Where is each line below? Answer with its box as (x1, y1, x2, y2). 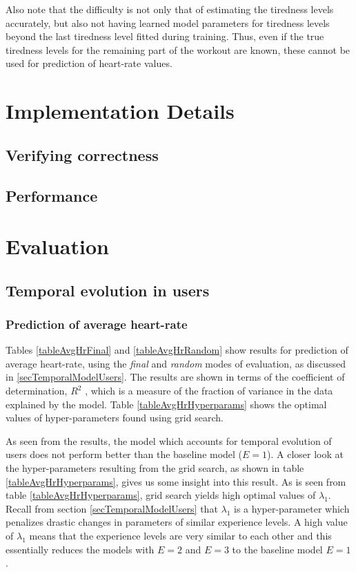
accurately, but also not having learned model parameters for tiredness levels (6, 15, 330, 30)
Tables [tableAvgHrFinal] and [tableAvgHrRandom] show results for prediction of (6, 343, 348, 357)
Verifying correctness (6, 144, 159, 165)
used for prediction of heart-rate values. (6, 56, 172, 70)
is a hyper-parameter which (234, 501, 350, 515)
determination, (6, 383, 68, 398)
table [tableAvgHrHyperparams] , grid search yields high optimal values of (6, 488, 316, 502)
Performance (6, 184, 98, 206)
